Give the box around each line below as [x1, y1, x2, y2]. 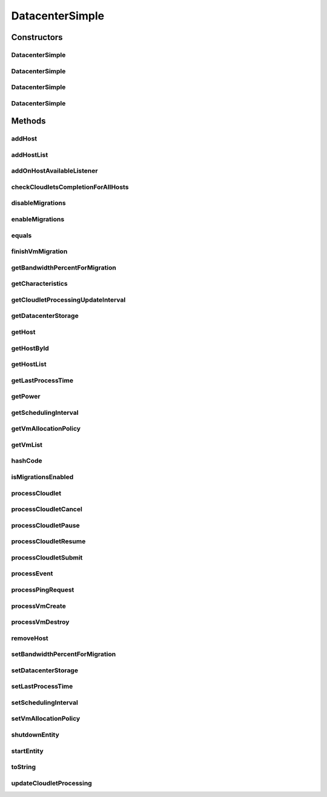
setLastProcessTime [11, 682, 73, 690]
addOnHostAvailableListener [11, 167, 98, 175]
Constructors [11, 32, 63, 42]
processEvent [11, 569, 53, 578]
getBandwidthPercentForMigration [11, 263, 116, 272]
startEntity [11, 747, 44, 755]
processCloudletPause [11, 521, 80, 529]
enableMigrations [11, 215, 65, 223]
